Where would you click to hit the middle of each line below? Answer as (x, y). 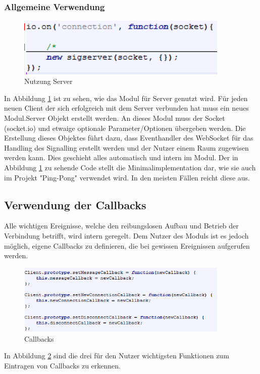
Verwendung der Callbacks (75, 204)
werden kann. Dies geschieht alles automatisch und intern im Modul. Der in (121, 157)
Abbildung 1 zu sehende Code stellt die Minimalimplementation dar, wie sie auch (130, 167)
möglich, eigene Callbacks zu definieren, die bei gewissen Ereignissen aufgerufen (127, 245)
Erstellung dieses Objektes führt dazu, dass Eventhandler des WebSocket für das (129, 138)
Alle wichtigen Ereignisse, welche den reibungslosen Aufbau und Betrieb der (121, 226)
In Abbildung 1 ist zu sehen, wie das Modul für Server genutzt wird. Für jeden (126, 98)
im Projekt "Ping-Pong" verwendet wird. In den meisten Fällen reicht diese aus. (127, 177)
